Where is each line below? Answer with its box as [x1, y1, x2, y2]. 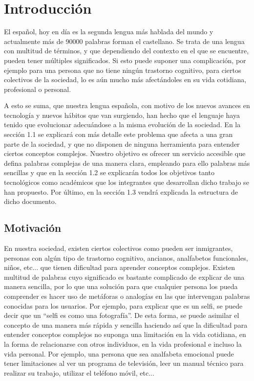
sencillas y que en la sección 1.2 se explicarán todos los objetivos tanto [4, 167, 215, 178]
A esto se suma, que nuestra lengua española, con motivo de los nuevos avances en [4, 100, 250, 111]
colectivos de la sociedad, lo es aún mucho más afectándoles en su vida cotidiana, [4, 74, 247, 85]
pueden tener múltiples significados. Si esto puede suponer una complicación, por [4, 55, 246, 65]
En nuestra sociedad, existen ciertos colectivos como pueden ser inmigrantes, [4, 243, 233, 253]
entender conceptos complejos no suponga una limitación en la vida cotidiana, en [4, 329, 246, 339]
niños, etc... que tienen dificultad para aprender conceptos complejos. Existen [4, 262, 235, 272]
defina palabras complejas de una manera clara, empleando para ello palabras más [4, 157, 250, 168]
